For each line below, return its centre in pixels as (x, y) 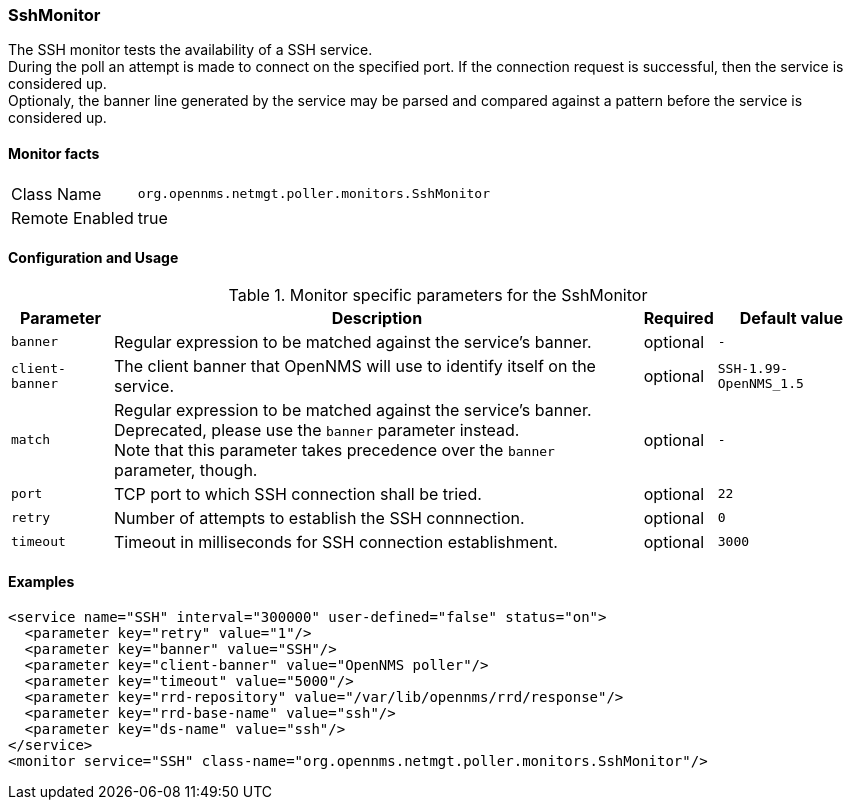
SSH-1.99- (753, 368)
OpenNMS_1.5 (760, 383)
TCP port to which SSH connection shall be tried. (298, 493)
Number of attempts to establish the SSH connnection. (319, 517)
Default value (791, 317)
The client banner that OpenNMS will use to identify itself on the (355, 365)
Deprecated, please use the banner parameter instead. (317, 429)
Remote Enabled (72, 217)
